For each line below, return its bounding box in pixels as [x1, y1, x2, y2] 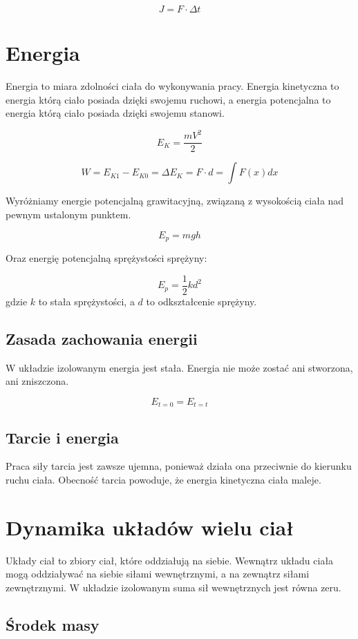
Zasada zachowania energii [6, 327, 198, 349]
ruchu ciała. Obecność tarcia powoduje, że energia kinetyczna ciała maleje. [6, 473, 321, 486]
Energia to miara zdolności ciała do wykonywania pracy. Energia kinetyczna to [6, 79, 339, 93]
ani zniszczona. [6, 374, 69, 388]
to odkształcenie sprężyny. [146, 294, 257, 308]
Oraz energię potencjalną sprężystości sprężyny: [6, 251, 207, 265]
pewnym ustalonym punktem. [6, 207, 131, 222]
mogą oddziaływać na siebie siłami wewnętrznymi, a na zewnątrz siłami [6, 566, 310, 581]
